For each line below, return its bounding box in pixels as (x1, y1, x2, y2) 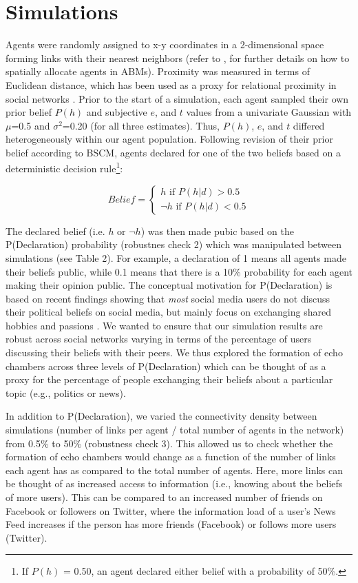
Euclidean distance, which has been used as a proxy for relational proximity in (6, 77, 337, 92)
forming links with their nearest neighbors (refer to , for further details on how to (6, 50, 350, 65)
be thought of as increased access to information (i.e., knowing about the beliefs (6, 476, 343, 491)
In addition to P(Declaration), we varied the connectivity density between (6, 409, 317, 423)
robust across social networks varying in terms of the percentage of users (6, 331, 312, 346)
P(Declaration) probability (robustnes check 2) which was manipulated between (6, 237, 342, 252)
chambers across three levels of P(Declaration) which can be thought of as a (6, 358, 326, 373)
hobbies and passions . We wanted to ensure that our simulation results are (6, 318, 323, 332)
